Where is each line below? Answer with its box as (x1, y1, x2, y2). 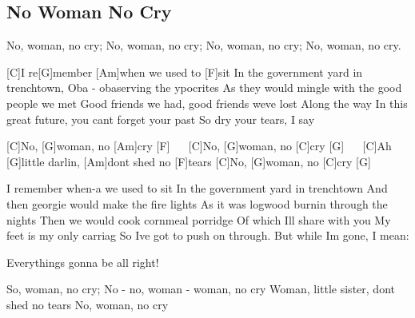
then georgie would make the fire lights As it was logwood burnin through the (6, 195, 388, 212)
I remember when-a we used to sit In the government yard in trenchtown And (6, 180, 388, 197)
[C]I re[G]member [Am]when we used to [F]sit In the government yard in (6, 63, 363, 80)
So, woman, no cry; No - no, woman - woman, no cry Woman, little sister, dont (6, 280, 395, 297)
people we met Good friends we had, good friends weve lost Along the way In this (6, 94, 408, 111)
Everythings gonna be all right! (6, 253, 159, 270)
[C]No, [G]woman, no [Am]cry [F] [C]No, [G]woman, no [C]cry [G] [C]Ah (6, 137, 392, 154)
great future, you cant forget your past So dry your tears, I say (6, 110, 315, 127)
